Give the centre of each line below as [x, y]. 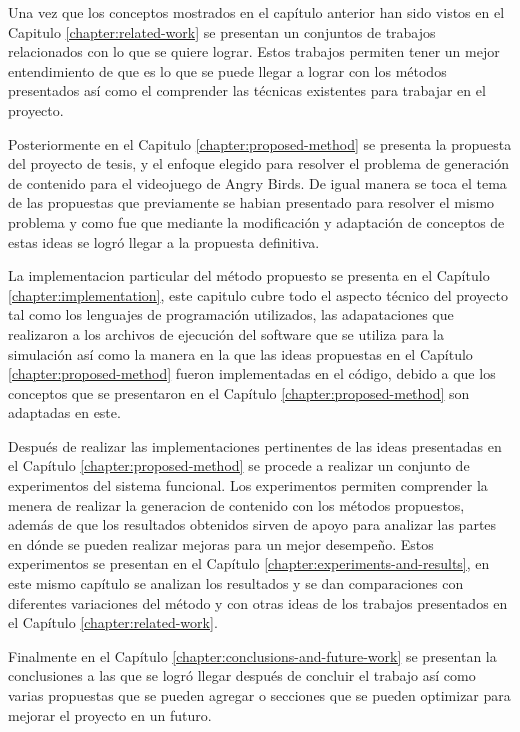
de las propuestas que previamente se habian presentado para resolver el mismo [251, 202]
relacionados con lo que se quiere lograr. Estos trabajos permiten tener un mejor [254, 51]
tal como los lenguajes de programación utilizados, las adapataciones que [231, 314]
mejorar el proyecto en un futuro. [110, 714]
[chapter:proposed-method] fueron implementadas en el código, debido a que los [252, 373]
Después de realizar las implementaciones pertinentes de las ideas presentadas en [255, 445]
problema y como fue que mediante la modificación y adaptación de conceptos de [256, 221]
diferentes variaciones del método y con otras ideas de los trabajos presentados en [258, 602]
